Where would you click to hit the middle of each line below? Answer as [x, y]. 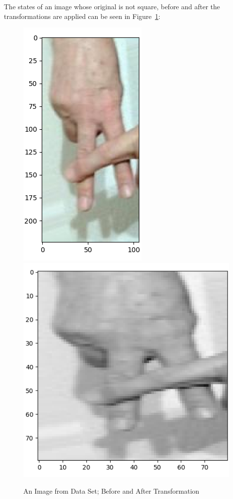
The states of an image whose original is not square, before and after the [112, 6]
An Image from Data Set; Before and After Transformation [111, 490]
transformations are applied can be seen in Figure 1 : [82, 16]
